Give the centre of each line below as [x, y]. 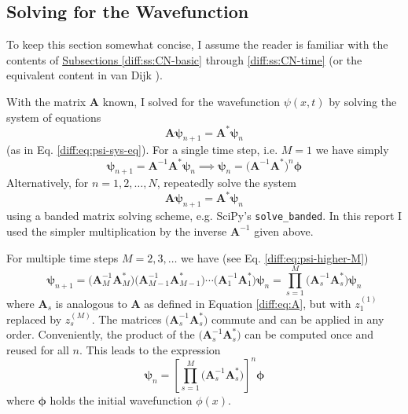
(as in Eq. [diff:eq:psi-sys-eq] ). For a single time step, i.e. [142, 150]
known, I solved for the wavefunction [191, 101]
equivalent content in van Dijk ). [85, 75]
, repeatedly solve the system [226, 183]
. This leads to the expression [150, 349]
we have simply [352, 150]
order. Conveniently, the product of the [101, 334]
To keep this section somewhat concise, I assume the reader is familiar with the [197, 44]
